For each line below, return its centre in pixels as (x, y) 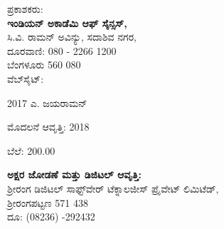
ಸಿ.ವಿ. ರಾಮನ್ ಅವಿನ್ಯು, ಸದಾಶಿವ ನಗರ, (72, 37)
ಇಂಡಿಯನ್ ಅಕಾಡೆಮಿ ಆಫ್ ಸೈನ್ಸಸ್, (67, 22)
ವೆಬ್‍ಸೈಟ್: (26, 78)
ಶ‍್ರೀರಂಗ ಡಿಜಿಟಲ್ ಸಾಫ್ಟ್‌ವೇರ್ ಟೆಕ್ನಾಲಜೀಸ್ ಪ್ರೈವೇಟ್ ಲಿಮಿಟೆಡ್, (113, 188)
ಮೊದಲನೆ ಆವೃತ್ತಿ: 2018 (48, 127)
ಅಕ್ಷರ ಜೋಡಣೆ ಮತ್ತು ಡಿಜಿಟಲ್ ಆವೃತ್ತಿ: (74, 174)
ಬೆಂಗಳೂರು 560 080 (44, 65)
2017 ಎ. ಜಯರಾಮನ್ (47, 102)
